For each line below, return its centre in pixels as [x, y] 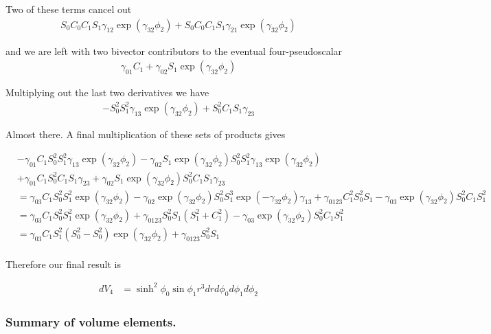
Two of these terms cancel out [69, 9]
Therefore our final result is [63, 264]
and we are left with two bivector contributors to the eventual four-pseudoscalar [174, 51]
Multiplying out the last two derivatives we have [107, 92]
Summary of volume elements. [91, 321]
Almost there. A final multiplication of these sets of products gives [146, 134]
